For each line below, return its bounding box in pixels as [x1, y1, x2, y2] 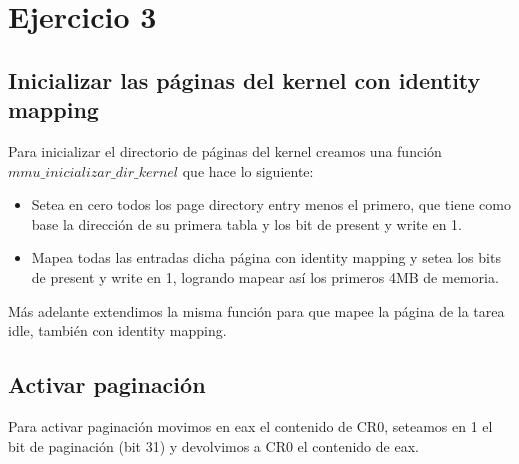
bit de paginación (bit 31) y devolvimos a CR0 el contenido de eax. [8, 435, 419, 456]
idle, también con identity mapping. [8, 320, 227, 341]
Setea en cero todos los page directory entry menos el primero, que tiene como [31, 194, 511, 215]
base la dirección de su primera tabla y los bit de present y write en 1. [31, 213, 462, 234]
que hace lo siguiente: [182, 160, 314, 181]
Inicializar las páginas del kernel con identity [8, 64, 481, 95]
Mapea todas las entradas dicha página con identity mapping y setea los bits [31, 247, 501, 268]
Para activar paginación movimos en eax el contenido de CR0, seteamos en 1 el [8, 415, 493, 436]
